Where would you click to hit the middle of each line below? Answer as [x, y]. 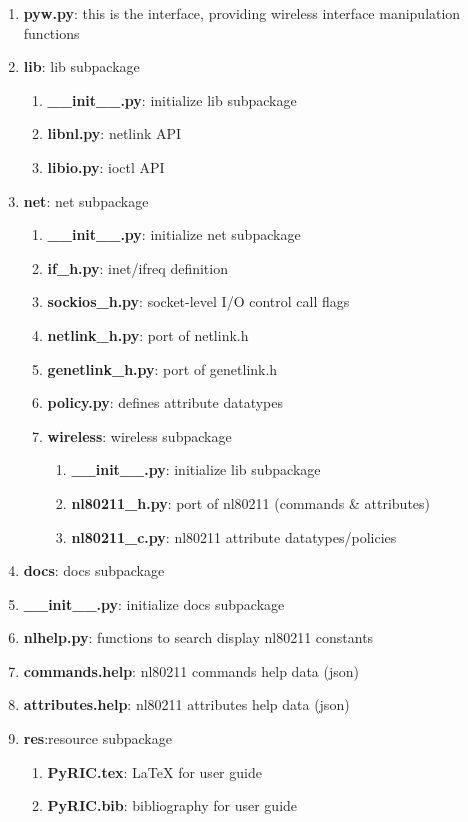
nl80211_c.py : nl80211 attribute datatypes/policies [234, 536]
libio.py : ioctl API [106, 166]
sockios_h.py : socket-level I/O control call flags [198, 301]
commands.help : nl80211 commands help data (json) [191, 670]
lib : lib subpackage [81, 66]
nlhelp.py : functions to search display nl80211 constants [198, 637]
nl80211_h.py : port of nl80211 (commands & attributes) [250, 502]
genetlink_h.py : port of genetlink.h [162, 368]
